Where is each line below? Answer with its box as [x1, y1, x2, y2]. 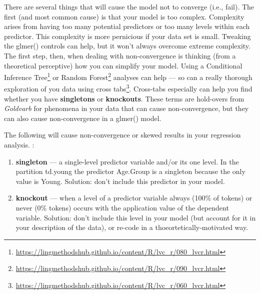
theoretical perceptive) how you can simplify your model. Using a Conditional [4, 60, 242, 70]
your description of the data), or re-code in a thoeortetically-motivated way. [15, 222, 248, 232]
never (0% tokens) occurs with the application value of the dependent [15, 202, 229, 212]
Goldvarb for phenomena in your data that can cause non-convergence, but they [4, 103, 249, 113]
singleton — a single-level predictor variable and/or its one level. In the [15, 156, 239, 166]
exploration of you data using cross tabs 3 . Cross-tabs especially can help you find [4, 82, 252, 94]
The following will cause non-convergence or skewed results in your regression [4, 129, 241, 140]
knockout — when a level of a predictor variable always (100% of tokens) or [15, 192, 252, 203]
